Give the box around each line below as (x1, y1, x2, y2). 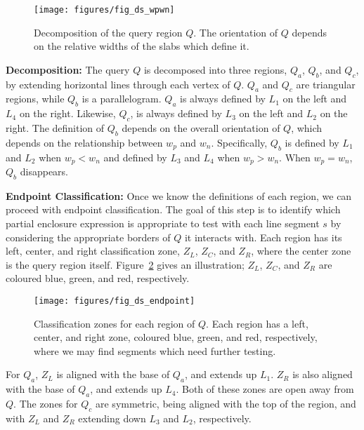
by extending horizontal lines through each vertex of (6, 76, 230, 91)
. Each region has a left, (206, 316, 308, 330)
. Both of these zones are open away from (176, 382, 354, 396)
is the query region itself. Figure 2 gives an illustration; (6, 257, 245, 271)
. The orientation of (193, 25, 278, 39)
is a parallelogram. (82, 91, 162, 106)
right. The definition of (6, 121, 105, 135)
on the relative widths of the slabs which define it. (34, 39, 249, 53)
